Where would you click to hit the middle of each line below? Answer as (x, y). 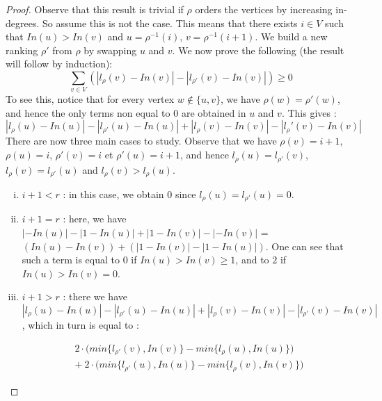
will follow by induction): (59, 64)
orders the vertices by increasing (264, 9)
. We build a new (291, 36)
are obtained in (214, 112)
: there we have (95, 296)
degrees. (23, 23)
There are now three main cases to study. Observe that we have (141, 141)
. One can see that (304, 246)
